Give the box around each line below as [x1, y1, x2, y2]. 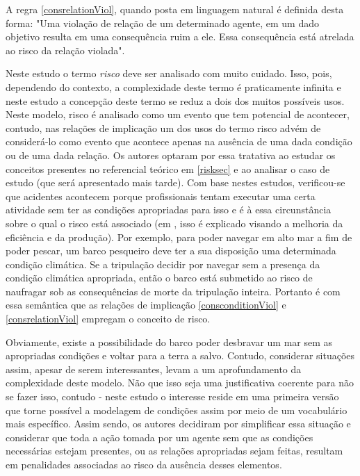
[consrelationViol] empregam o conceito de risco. [6, 311, 211, 326]
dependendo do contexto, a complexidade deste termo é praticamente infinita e [6, 79, 341, 94]
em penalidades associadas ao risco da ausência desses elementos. [6, 457, 282, 471]
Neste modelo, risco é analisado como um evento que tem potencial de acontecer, [6, 107, 350, 122]
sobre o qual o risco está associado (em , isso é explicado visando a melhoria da [6, 215, 343, 230]
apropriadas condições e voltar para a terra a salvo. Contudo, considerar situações [6, 348, 355, 363]
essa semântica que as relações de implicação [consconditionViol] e [6, 297, 286, 312]
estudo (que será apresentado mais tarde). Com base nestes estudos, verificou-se [6, 175, 345, 190]
